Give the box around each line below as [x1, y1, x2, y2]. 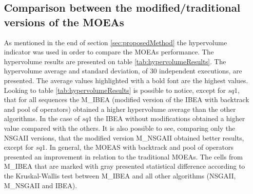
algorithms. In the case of [4, 113, 80, 123]
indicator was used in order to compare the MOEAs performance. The [4, 47, 214, 57]
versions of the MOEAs [4, 14, 124, 29]
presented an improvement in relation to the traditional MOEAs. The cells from [4, 151, 243, 161]
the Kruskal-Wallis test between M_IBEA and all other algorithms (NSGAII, [4, 170, 236, 180]
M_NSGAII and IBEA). [4, 180, 77, 190]
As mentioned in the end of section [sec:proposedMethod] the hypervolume [4, 37, 227, 47]
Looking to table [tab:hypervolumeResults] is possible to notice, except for [4, 85, 226, 95]
